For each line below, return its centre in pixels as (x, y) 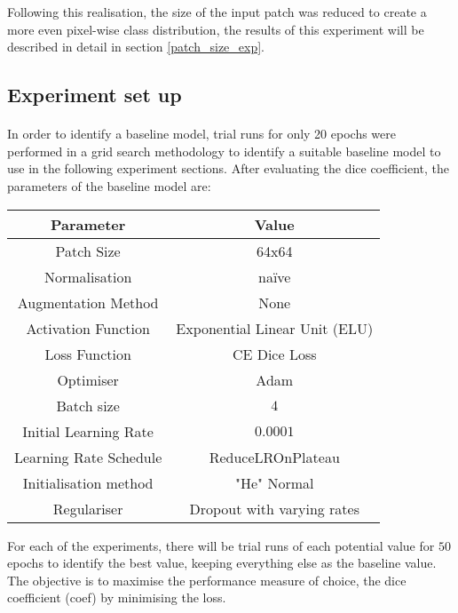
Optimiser (88, 379)
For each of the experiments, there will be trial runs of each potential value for (221, 545)
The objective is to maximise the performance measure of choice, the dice (207, 580)
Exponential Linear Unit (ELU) (275, 328)
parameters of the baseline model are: (109, 185)
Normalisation (88, 276)
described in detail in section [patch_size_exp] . (136, 47)
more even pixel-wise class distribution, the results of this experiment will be (216, 29)
